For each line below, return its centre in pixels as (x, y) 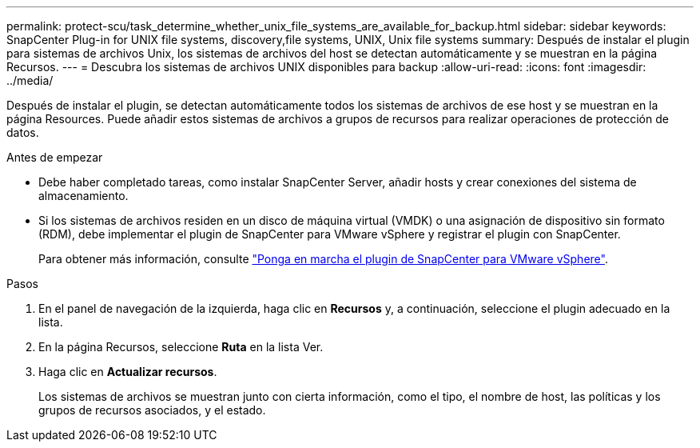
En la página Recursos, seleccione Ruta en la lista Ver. (181, 347)
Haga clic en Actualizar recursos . (128, 372)
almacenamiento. (84, 196)
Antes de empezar (55, 157)
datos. (23, 132)
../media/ (30, 80)
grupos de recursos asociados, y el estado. (152, 410)
